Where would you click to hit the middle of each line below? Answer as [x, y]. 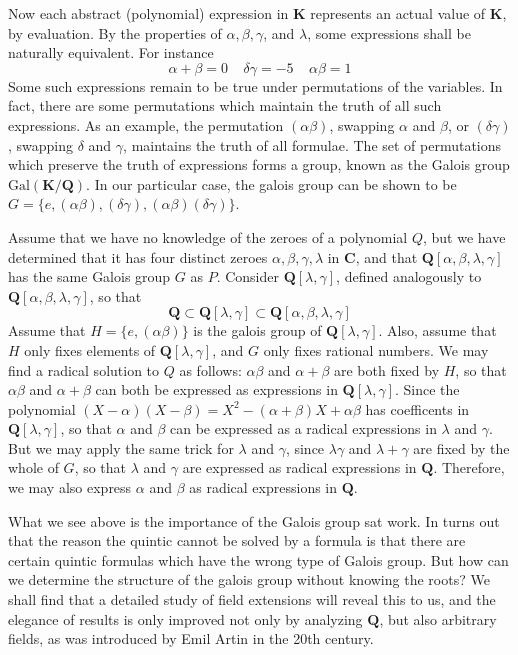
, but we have [464, 236]
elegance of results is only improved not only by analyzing [185, 618]
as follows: [210, 369]
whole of [33, 467]
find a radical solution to [84, 369]
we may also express [70, 487]
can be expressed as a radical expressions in [303, 428]
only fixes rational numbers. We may [376, 349]
